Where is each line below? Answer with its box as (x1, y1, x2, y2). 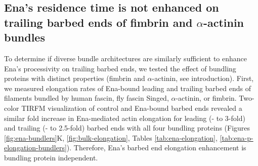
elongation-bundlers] (4, 142, 67, 153)
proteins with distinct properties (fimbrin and (4, 73, 145, 84)
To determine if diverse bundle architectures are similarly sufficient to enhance (4, 53, 247, 63)
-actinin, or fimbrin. (176, 93, 237, 103)
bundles (4, 29, 45, 45)
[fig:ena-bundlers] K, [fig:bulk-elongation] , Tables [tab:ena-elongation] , (4, 132, 218, 143)
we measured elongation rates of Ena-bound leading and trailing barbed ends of (4, 82, 251, 93)
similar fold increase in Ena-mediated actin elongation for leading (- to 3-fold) (4, 112, 245, 123)
